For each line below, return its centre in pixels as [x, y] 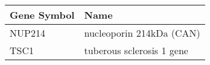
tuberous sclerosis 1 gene [136, 50]
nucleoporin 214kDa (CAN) [142, 33]
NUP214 [27, 33]
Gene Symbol [42, 15]
